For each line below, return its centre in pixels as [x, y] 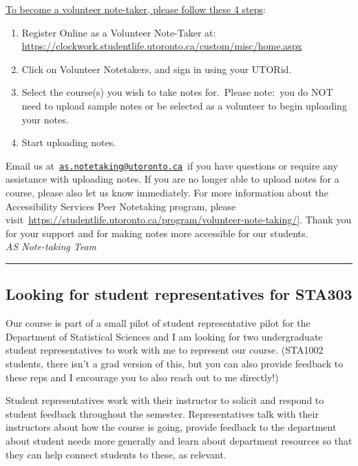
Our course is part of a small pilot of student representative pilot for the [158, 323]
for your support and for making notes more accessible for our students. [157, 233]
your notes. [45, 119]
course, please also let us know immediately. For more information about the [167, 192]
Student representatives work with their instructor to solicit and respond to [165, 400]
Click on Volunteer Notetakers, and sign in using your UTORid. [157, 69]
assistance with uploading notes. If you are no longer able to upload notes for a [172, 179]
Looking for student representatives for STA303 [179, 294]
